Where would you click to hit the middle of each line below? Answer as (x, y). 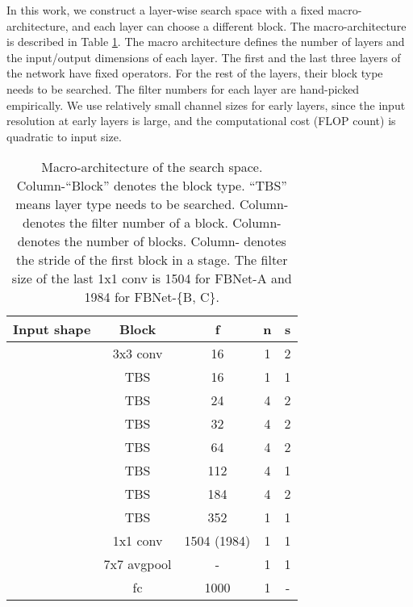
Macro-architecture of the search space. (152, 167)
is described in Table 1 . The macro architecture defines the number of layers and (206, 42)
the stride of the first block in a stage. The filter (152, 260)
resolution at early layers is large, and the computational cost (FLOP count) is (201, 121)
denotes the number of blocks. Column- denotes (152, 241)
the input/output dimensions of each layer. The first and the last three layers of (204, 57)
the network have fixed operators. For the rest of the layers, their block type (195, 73)
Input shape (52, 329)
